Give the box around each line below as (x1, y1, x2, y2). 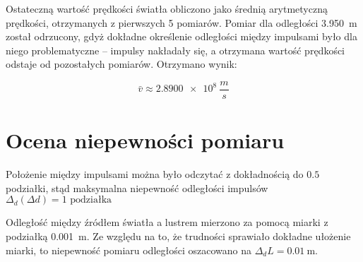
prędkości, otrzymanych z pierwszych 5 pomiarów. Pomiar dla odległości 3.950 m (6, 15, 357, 30)
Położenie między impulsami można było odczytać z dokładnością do (6, 167, 304, 181)
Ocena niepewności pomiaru (6, 126, 285, 155)
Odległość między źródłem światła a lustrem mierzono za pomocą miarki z (6, 215, 328, 230)
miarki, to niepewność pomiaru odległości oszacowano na (6, 242, 251, 257)
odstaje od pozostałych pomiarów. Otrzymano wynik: (6, 56, 237, 71)
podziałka (70, 195, 112, 206)
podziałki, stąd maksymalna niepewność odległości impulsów (6, 180, 268, 195)
